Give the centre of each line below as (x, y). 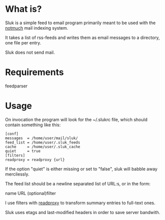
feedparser (16, 86)
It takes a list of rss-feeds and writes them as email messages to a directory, (82, 37)
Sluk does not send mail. (30, 52)
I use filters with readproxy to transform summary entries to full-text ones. (80, 203)
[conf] (12, 134)
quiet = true (23, 151)
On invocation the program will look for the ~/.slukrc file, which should (76, 119)
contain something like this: (33, 125)
